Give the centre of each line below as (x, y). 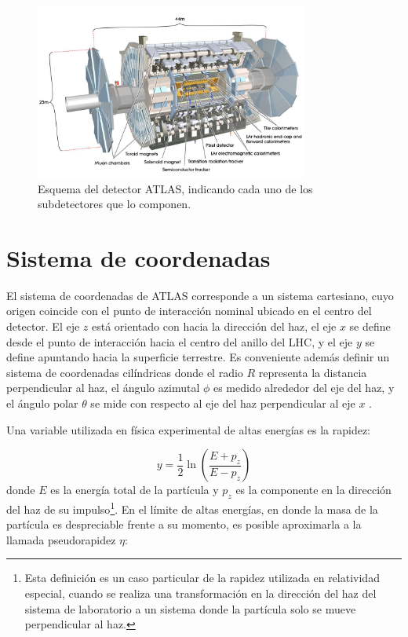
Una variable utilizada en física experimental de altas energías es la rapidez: (189, 429)
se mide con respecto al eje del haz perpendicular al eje (223, 403)
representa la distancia (313, 372)
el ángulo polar (42, 403)
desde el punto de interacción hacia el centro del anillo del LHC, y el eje (180, 341)
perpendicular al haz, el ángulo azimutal (103, 388)
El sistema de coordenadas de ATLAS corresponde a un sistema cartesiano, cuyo (200, 295)
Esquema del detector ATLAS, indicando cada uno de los (175, 188)
